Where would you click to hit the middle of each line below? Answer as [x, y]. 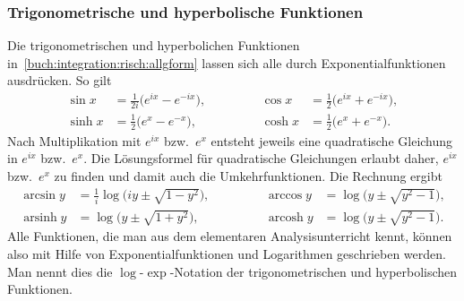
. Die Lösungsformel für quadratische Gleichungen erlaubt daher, [261, 158]
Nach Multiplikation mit [74, 140]
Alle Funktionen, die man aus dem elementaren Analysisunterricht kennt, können [230, 236]
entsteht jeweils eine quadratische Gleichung [332, 140]
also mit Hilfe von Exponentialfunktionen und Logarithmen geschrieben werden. [227, 253]
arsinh [40, 217]
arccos [285, 196]
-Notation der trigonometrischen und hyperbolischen [314, 271]
